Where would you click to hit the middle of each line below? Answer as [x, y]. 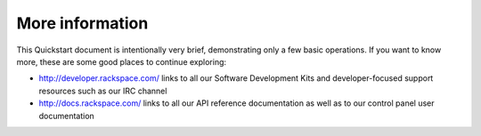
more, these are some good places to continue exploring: [122, 61]
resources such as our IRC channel [103, 91]
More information [82, 23]
